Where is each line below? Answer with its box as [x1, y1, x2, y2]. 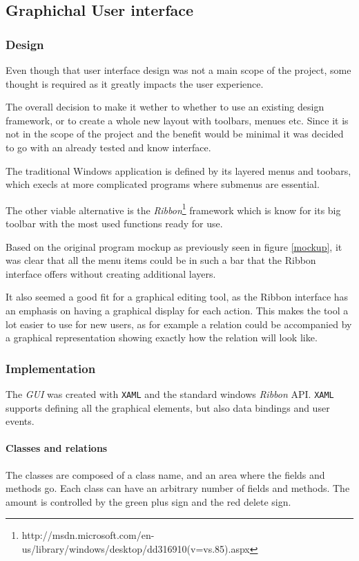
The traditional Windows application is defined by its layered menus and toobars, [6, 163, 351, 178]
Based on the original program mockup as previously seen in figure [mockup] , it [6, 239, 342, 254]
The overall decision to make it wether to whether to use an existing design [6, 99, 324, 114]
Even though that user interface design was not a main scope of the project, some [6, 63, 351, 77]
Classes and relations [6, 441, 108, 455]
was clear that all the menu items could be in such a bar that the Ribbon [6, 253, 316, 267]
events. [6, 414, 35, 428]
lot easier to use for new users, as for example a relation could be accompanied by [6, 316, 352, 331]
